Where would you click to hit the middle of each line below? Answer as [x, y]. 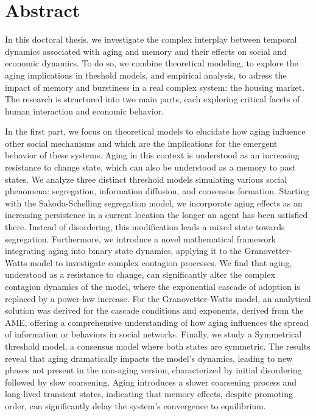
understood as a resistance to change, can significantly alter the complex [140, 274]
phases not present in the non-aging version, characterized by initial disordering [153, 370]
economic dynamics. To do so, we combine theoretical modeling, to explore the [152, 63]
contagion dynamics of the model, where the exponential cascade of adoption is [153, 286]
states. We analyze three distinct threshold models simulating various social [146, 179]
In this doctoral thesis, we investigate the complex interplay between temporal [151, 39]
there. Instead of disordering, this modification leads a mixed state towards [145, 227]
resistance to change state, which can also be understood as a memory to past [150, 167]
